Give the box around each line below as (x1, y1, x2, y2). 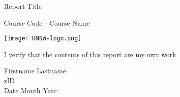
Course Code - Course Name (4, 17, 90, 28)
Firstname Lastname (4, 65, 66, 76)
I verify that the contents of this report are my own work (4, 49, 176, 59)
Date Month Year (4, 85, 57, 95)
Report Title (4, 1, 42, 11)
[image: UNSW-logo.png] (4, 35, 82, 42)
